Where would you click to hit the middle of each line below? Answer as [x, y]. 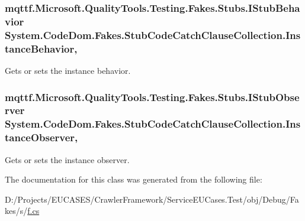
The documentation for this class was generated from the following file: [134, 179]
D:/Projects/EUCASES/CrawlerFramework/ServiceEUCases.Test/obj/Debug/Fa [152, 199]
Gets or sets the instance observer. [67, 159]
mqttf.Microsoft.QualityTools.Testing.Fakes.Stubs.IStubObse [152, 97]
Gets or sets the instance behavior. [68, 70]
